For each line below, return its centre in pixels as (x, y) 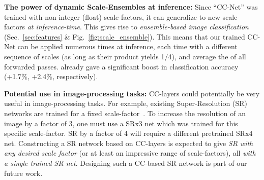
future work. (23, 173)
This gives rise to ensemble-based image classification (166, 27)
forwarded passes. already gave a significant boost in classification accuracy (121, 66)
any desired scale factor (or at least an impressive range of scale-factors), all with (130, 153)
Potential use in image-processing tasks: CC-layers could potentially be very (132, 93)
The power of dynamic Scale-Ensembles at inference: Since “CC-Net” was (131, 7)
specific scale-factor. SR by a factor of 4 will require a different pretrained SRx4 (128, 133)
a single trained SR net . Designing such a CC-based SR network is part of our (126, 163)
